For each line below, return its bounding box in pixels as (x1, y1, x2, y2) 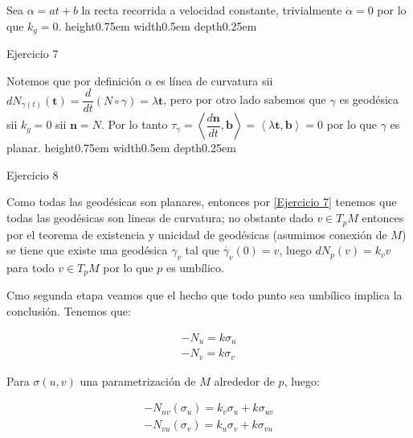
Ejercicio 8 (6, 166, 59, 183)
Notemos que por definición (6, 72, 141, 89)
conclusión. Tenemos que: (6, 302, 131, 319)
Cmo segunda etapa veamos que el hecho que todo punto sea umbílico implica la (6, 287, 403, 304)
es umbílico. (166, 258, 224, 275)
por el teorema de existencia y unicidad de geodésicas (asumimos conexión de (6, 225, 387, 242)
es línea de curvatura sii (156, 72, 273, 89)
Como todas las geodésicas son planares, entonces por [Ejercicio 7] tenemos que (6, 193, 397, 210)
